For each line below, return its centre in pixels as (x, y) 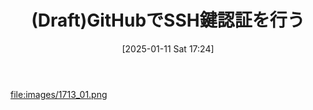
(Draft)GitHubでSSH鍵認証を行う (168, 20)
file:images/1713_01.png (59, 94)
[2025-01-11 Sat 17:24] (168, 48)
